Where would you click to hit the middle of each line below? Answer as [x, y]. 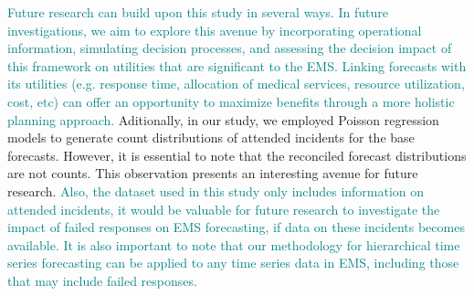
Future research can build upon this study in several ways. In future [198, 12]
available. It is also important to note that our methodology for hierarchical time [234, 244]
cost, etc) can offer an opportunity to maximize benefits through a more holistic [231, 101]
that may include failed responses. [102, 280]
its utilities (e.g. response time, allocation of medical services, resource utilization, [236, 84]
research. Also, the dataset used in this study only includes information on [216, 190]
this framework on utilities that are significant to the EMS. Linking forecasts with [237, 65]
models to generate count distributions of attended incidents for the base [211, 137]
